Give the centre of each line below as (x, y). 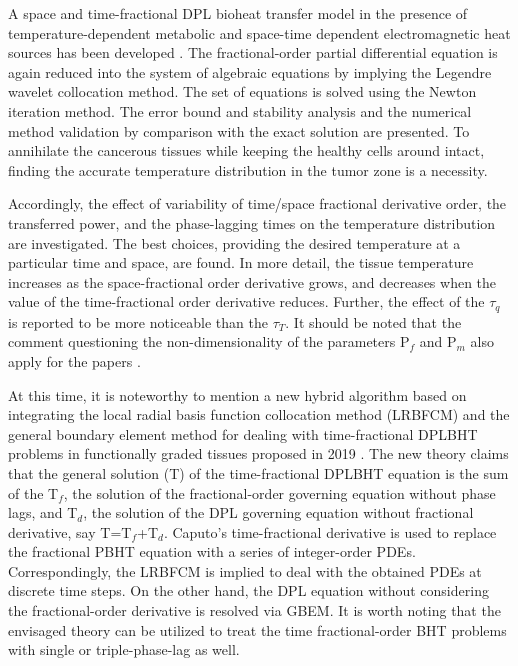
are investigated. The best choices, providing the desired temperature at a (234, 242)
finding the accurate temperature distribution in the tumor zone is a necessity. (248, 169)
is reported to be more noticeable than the (138, 321)
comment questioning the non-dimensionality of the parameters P (209, 341)
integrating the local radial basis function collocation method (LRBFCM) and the (259, 414)
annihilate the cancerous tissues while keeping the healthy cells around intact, (246, 150)
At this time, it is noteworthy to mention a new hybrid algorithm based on (237, 394)
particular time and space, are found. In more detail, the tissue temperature (241, 262)
